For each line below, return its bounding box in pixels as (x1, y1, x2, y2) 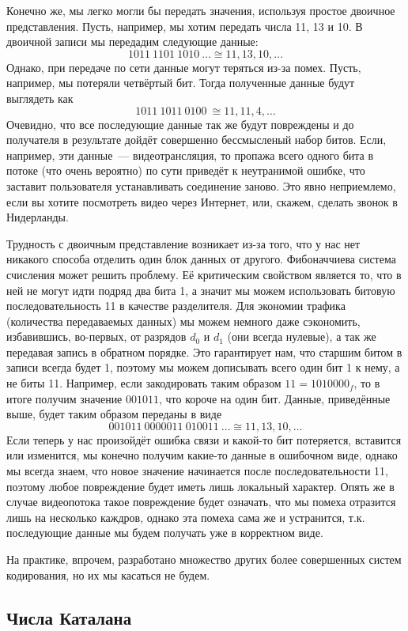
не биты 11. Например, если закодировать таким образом (6, 375, 281, 391)
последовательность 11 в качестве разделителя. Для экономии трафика (6, 297, 346, 314)
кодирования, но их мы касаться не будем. (6, 566, 210, 583)
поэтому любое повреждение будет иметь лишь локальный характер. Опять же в (6, 478, 395, 494)
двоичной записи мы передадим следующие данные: (6, 33, 259, 50)
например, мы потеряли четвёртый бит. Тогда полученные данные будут (6, 74, 355, 91)
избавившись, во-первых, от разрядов (6, 328, 187, 345)
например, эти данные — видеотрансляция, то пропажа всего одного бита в (6, 146, 374, 163)
